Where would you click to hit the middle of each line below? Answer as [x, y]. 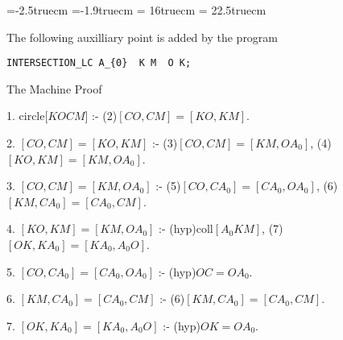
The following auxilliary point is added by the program [143, 37]
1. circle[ [27, 116]
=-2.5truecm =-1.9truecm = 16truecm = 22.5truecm [136, 10]
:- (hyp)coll [186, 228]
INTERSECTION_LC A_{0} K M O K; [99, 63]
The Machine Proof [54, 88]
